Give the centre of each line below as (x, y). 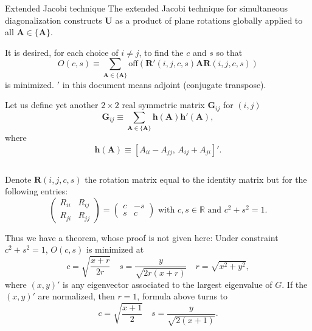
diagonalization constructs (54, 20)
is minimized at (115, 249)
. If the (295, 284)
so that (229, 52)
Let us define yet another (52, 105)
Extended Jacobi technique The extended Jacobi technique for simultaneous (147, 8)
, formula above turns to (182, 296)
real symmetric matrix (163, 105)
